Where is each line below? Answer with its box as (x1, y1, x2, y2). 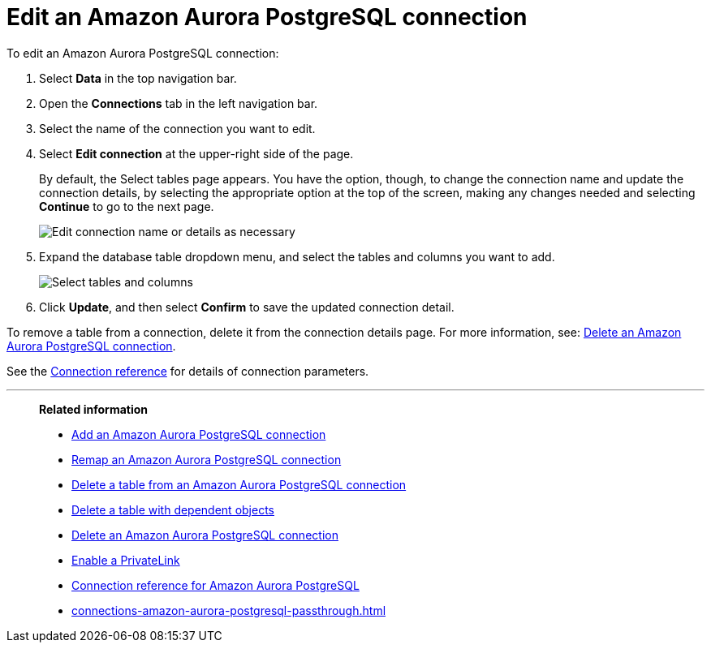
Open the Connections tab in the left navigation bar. (39, 96, 318, 110)
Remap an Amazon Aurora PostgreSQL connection (71, 452, 342, 466)
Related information (39, 402, 149, 416)
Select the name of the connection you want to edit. (39, 121, 316, 135)
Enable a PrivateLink (71, 552, 180, 567)
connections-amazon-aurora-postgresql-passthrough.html (71, 603, 386, 617)
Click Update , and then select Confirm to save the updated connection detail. (39, 299, 455, 314)
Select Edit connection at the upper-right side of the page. (39, 146, 354, 161)
